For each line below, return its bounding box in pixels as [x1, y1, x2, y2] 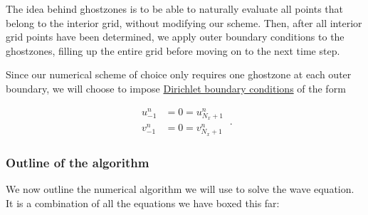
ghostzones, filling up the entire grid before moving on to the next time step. [6, 43, 340, 58]
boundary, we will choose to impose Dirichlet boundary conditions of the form [6, 80, 346, 95]
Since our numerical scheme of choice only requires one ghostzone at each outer [6, 67, 352, 82]
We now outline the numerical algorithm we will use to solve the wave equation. [6, 182, 354, 196]
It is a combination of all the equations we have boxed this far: [6, 195, 280, 210]
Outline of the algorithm [6, 153, 149, 171]
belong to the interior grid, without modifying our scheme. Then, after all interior [6, 15, 362, 30]
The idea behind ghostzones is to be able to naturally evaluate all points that [6, 1, 344, 16]
